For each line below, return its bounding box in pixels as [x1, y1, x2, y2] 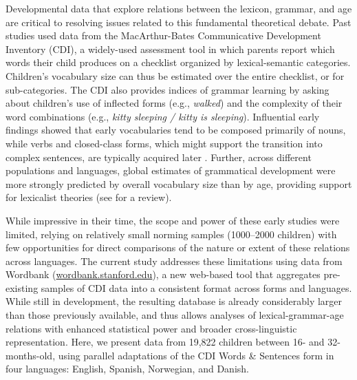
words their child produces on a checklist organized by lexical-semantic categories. [6, 55, 351, 70]
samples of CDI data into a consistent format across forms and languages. [41, 280, 352, 295]
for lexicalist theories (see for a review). [6, 190, 172, 204]
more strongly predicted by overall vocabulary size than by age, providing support [6, 176, 352, 191]
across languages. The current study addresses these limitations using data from [6, 253, 343, 268]
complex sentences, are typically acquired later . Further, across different [6, 149, 312, 164]
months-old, [6, 348, 56, 362]
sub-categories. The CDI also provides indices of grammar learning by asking [6, 82, 329, 96]
